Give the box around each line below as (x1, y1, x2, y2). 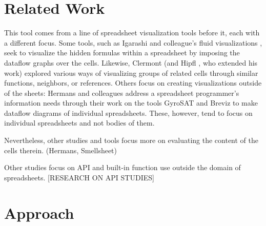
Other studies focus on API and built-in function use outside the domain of (4, 162, 241, 173)
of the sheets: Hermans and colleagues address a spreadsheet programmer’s (4, 87, 239, 98)
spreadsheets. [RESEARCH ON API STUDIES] (4, 172, 154, 182)
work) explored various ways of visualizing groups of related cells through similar (4, 67, 258, 78)
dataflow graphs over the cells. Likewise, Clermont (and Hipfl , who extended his (4, 57, 258, 68)
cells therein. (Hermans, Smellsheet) (4, 145, 117, 155)
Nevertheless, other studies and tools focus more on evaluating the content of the (4, 135, 258, 146)
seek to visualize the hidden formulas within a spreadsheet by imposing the (4, 47, 240, 58)
